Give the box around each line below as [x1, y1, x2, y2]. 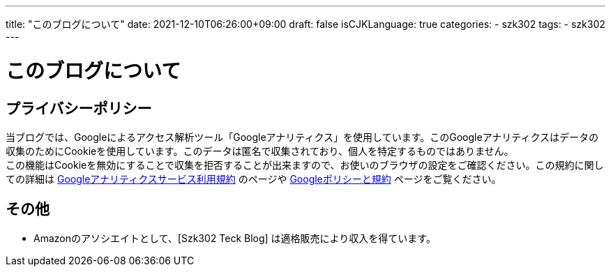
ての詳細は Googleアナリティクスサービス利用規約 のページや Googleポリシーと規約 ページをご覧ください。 [6, 172, 501, 185]
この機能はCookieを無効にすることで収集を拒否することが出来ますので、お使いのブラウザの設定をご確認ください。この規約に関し [6, 158, 604, 171]
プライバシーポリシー [6, 99, 152, 117]
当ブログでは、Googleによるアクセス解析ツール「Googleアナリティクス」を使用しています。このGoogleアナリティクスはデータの [6, 130, 599, 143]
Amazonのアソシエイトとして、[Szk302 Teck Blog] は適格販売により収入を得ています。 [33, 232, 436, 244]
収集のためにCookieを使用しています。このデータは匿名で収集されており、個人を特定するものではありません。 [6, 144, 514, 157]
